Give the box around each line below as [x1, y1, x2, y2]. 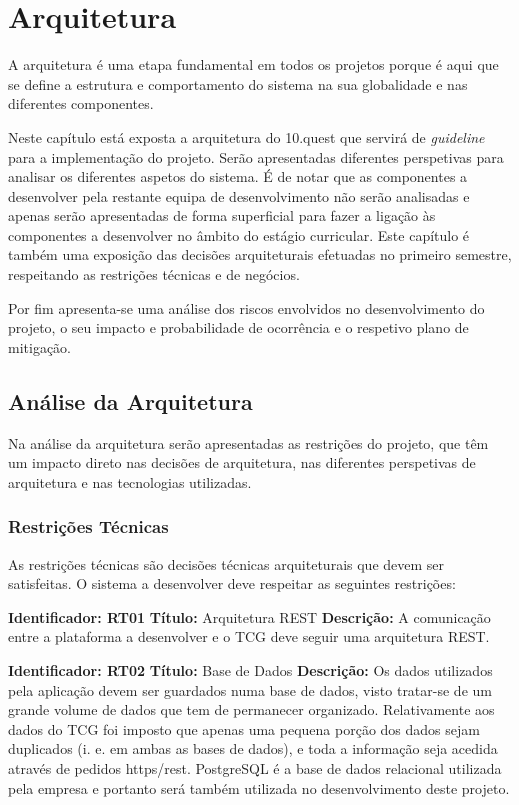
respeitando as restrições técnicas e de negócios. [8, 264, 300, 285]
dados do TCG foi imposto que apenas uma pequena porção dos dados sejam [8, 718, 480, 739]
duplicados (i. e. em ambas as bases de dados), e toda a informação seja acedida [8, 738, 498, 759]
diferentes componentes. [8, 93, 154, 114]
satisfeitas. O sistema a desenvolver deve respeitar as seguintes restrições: [8, 573, 456, 594]
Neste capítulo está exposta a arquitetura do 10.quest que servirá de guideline [8, 126, 485, 147]
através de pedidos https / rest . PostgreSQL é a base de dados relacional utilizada [8, 757, 502, 778]
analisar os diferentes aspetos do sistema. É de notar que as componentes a [8, 166, 468, 187]
